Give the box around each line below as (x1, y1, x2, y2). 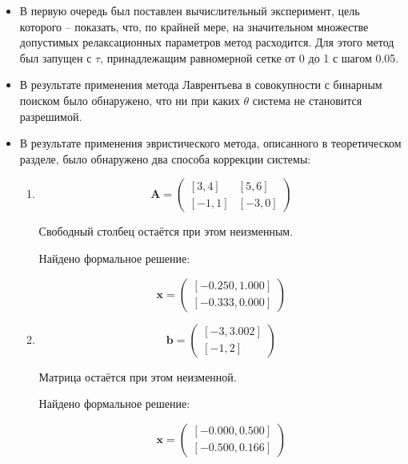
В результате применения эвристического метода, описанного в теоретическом (19, 135, 402, 151)
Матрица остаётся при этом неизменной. (38, 368, 237, 385)
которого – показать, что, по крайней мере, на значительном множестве (19, 18, 369, 34)
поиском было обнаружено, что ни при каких (19, 91, 240, 108)
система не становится (252, 91, 362, 108)
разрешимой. (19, 107, 82, 124)
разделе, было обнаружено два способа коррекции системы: (19, 150, 311, 167)
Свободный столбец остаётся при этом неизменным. (38, 223, 294, 240)
